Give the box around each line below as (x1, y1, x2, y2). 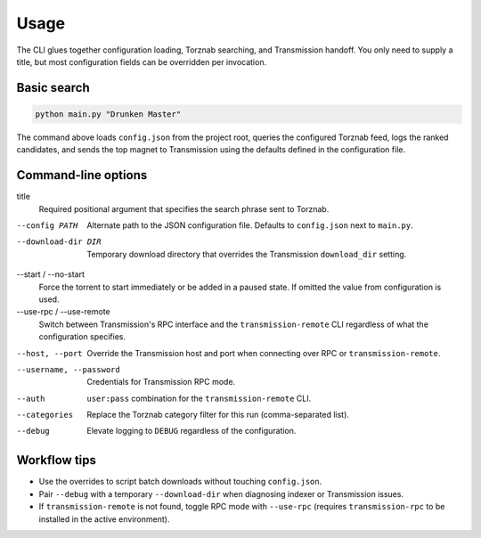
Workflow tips (16, 452, 97, 468)
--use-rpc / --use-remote (16, 306, 110, 317)
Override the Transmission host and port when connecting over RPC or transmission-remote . (86, 347, 441, 358)
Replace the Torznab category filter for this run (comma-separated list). (86, 410, 349, 420)
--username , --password (16, 364, 120, 374)
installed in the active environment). (38, 513, 170, 525)
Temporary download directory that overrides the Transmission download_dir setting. (86, 249, 407, 259)
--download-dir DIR (16, 237, 102, 247)
